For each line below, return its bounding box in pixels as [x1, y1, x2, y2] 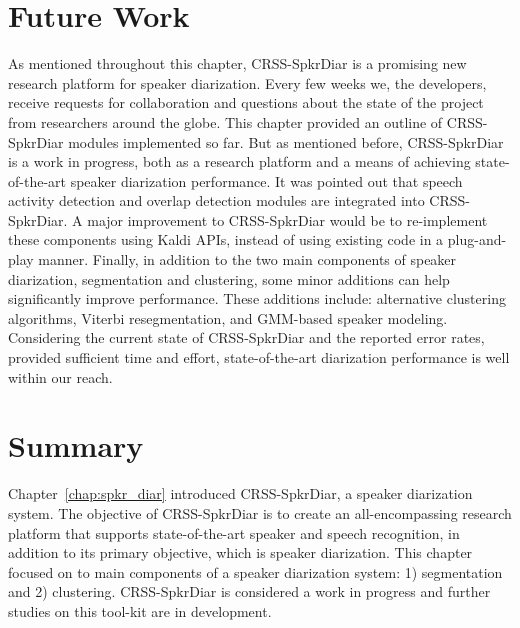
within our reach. [8, 366, 113, 387]
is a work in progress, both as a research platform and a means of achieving [8, 151, 471, 172]
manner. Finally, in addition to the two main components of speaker [38, 249, 457, 270]
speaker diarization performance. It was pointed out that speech [70, 170, 463, 191]
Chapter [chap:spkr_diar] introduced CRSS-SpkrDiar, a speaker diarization [8, 483, 473, 504]
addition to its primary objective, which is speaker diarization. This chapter [8, 542, 473, 563]
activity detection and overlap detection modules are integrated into [8, 190, 425, 211]
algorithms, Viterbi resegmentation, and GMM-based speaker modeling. [8, 307, 448, 328]
